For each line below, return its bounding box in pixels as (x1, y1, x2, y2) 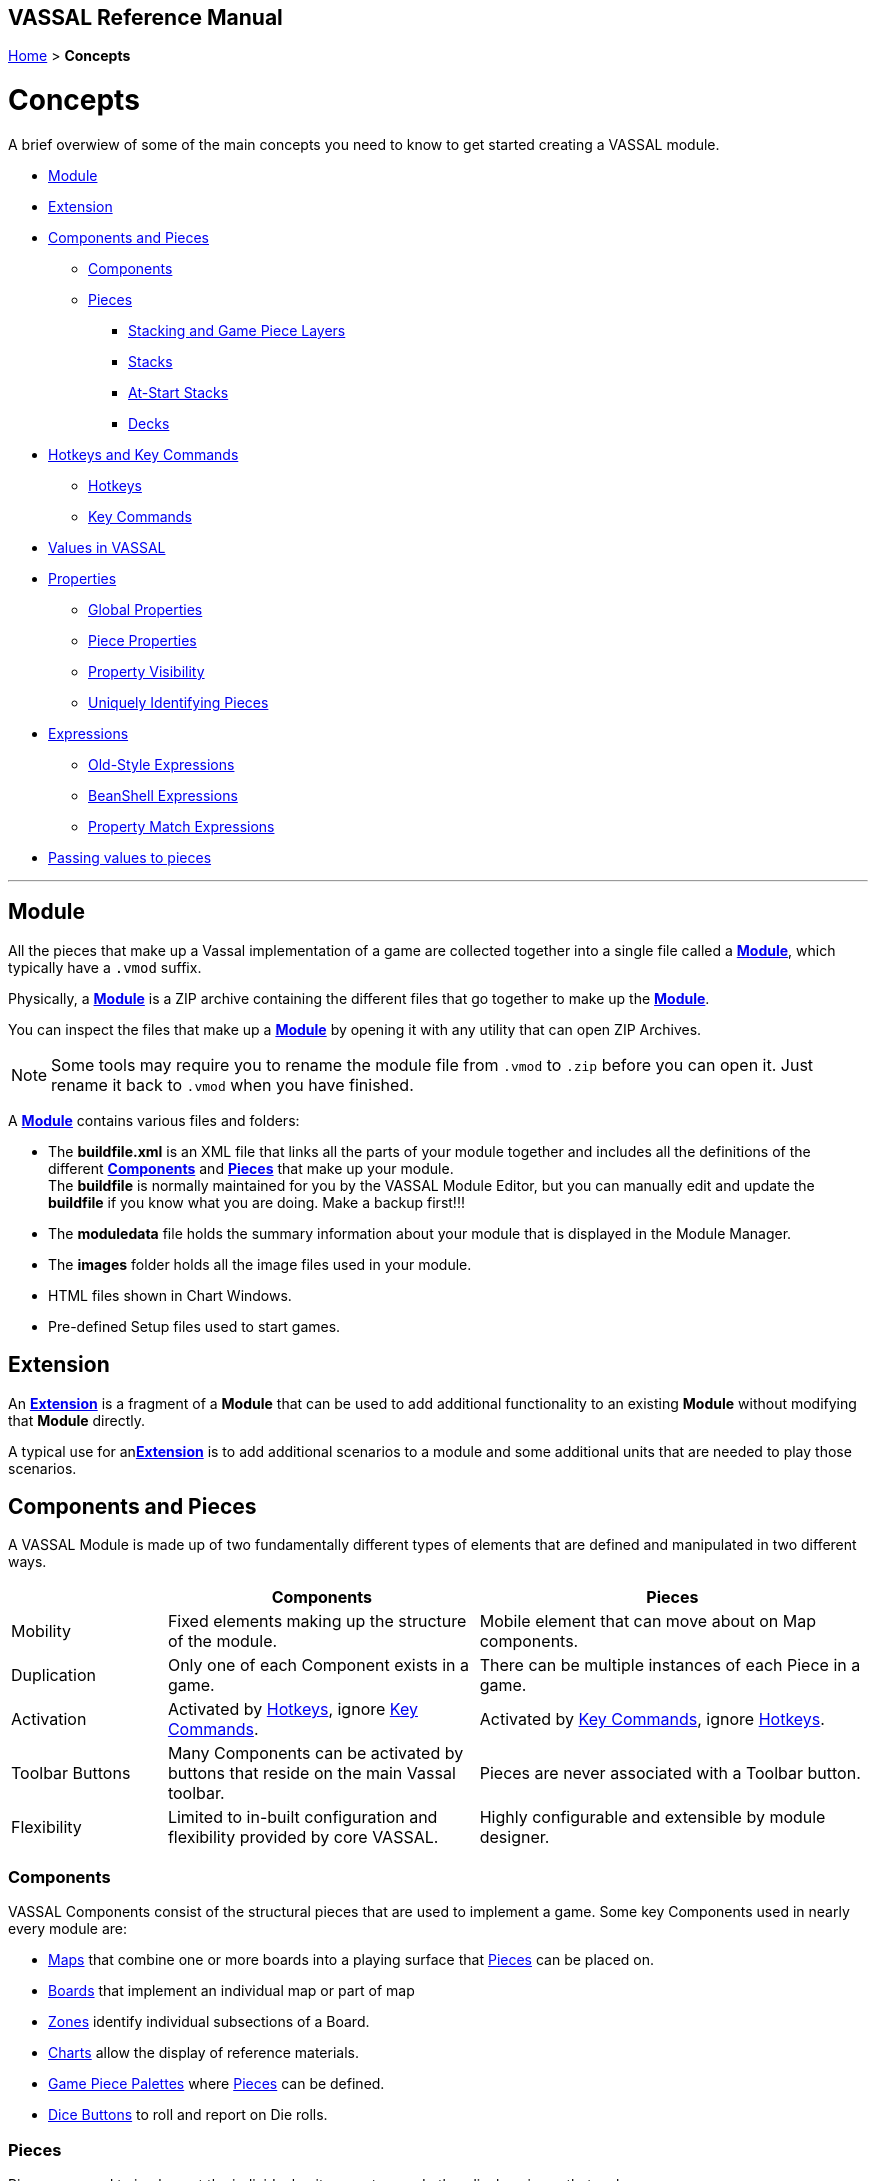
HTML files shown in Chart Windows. (48, 1286, 292, 1304)
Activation (11, 1709, 87, 1730)
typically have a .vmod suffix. (8, 958, 202, 976)
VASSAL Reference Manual (8, 5, 283, 30)
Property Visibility (88, 662, 205, 680)
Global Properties (88, 600, 203, 618)
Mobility (11, 1621, 72, 1642)
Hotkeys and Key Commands (48, 445, 239, 463)
